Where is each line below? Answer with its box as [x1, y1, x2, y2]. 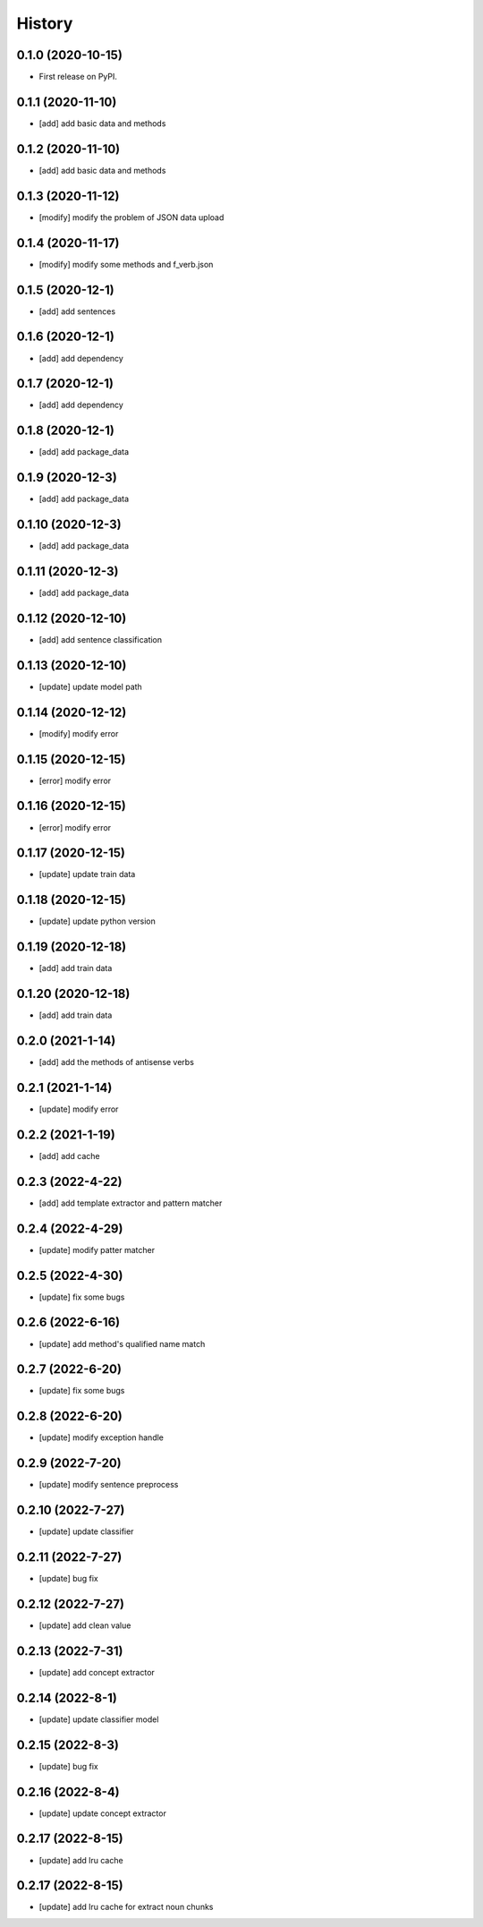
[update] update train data [38, 869, 136, 880]
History [16, 13, 73, 33]
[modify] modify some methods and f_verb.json [38, 259, 214, 269]
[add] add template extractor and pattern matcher [38, 1198, 223, 1208]
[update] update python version [38, 916, 157, 926]
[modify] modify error [38, 728, 119, 738]
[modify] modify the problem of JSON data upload [38, 211, 225, 223]
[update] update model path [38, 681, 142, 692]
